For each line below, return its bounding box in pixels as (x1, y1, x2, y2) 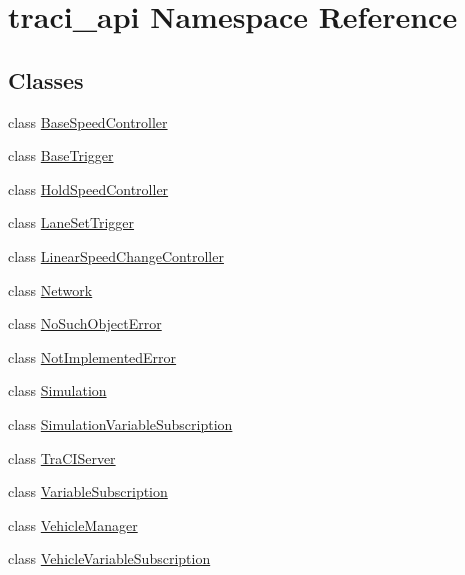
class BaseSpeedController (8, 111, 168, 132)
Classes (8, 64, 84, 95)
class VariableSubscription (8, 481, 168, 502)
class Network (8, 279, 93, 300)
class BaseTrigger (8, 145, 114, 166)
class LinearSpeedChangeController (8, 245, 224, 266)
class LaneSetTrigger (8, 212, 135, 233)
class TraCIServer (8, 447, 116, 468)
